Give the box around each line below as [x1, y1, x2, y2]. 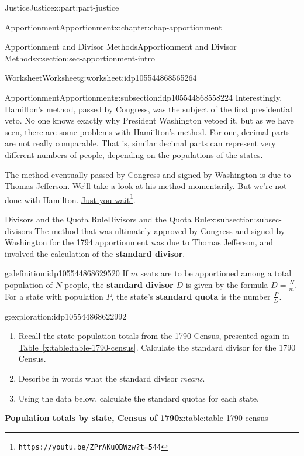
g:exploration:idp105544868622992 [5, 310, 127, 322]
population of [5, 278, 53, 290]
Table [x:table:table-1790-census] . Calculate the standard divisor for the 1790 [18, 341, 296, 353]
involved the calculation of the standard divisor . [5, 247, 185, 259]
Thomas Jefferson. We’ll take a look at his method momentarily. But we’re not [5, 180, 287, 192]
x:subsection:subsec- [210, 212, 282, 225]
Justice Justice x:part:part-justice [5, 1, 119, 13]
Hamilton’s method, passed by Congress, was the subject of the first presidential [5, 102, 292, 115]
